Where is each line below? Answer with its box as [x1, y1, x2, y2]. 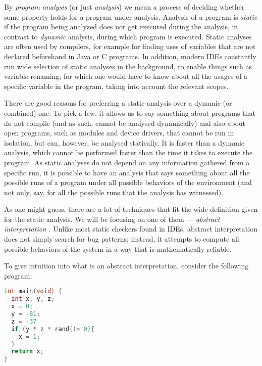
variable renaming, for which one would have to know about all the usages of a [4, 71, 248, 81]
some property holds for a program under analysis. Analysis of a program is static [4, 11, 257, 22]
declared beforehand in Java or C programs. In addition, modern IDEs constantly [4, 51, 256, 61]
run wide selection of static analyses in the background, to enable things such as [4, 61, 252, 71]
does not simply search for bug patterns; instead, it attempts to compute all [4, 234, 239, 244]
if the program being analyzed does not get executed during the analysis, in [4, 21, 238, 32]
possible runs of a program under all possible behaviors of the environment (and [4, 177, 252, 188]
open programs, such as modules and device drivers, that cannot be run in [4, 127, 234, 138]
